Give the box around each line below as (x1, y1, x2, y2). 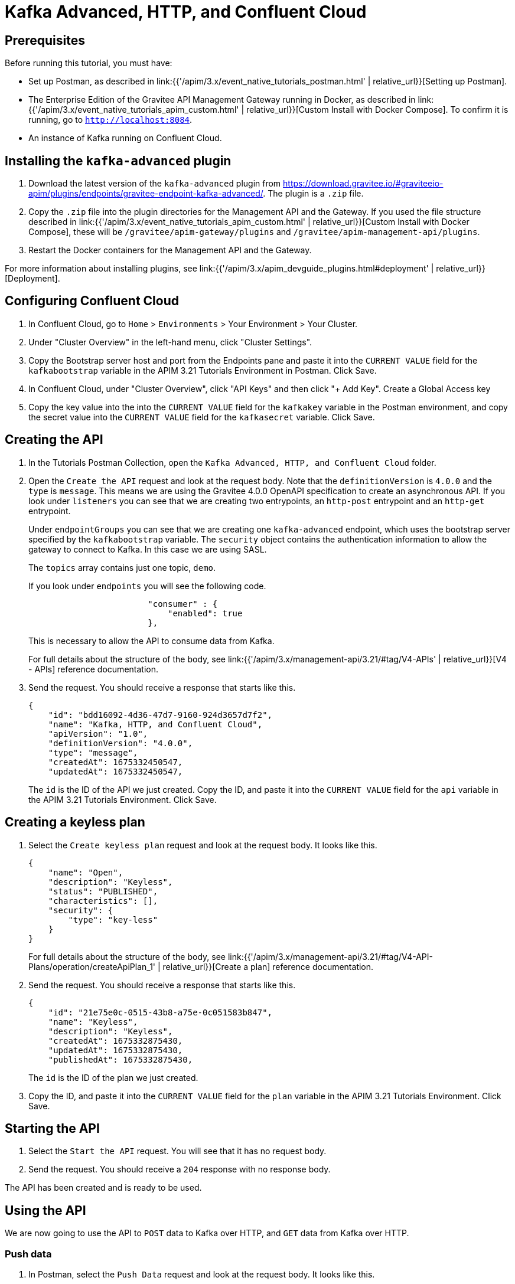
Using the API (5, 1203, 86, 1218)
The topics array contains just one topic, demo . (28, 562, 216, 573)
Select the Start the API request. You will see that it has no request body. (28, 1146, 327, 1156)
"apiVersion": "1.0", (48, 728, 148, 739)
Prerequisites (5, 32, 85, 48)
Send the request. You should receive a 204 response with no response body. (28, 1164, 331, 1175)
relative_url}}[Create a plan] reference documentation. (162, 961, 374, 972)
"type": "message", (48, 747, 138, 757)
